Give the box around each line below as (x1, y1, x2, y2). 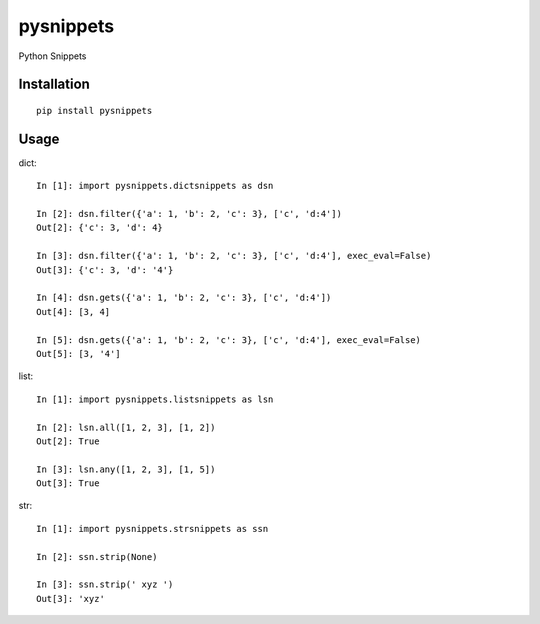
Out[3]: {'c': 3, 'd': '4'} (36, 264, 174, 275)
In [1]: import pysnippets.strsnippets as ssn (36, 523, 269, 534)
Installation (18, 76, 90, 93)
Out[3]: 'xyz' (36, 593, 105, 604)
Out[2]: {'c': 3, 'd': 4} (36, 222, 164, 234)
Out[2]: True (36, 435, 100, 447)
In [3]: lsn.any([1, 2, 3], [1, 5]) (36, 463, 216, 475)
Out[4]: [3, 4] (36, 306, 111, 317)
